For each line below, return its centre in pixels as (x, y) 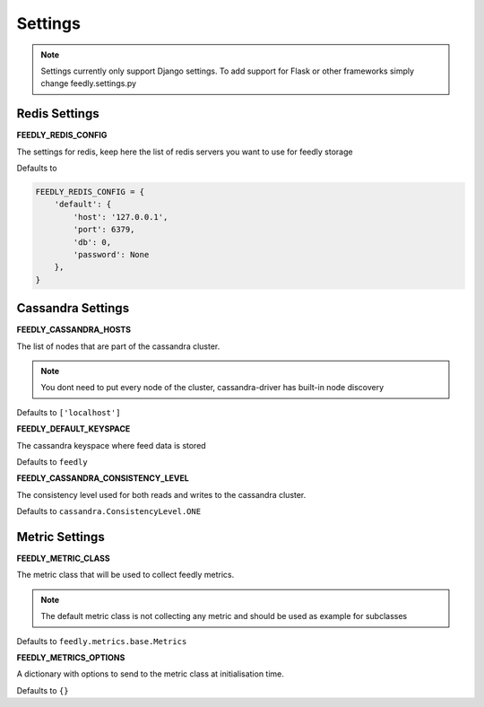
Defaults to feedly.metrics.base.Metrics (102, 641)
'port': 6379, (104, 230)
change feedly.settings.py (89, 83)
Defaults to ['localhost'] (69, 412)
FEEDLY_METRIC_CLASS (64, 559)
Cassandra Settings (73, 308)
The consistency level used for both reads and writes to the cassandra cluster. (161, 494)
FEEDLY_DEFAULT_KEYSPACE (73, 429)
